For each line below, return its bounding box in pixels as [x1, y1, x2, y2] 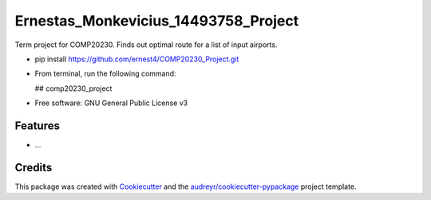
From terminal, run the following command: [34, 69, 176, 79]
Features [14, 119, 60, 132]
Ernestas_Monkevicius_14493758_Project [14, 12, 299, 29]
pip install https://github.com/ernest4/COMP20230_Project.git [34, 54, 239, 64]
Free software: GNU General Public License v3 [34, 98, 188, 108]
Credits [14, 160, 53, 175]
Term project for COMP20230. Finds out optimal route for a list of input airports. [14, 40, 278, 49]
